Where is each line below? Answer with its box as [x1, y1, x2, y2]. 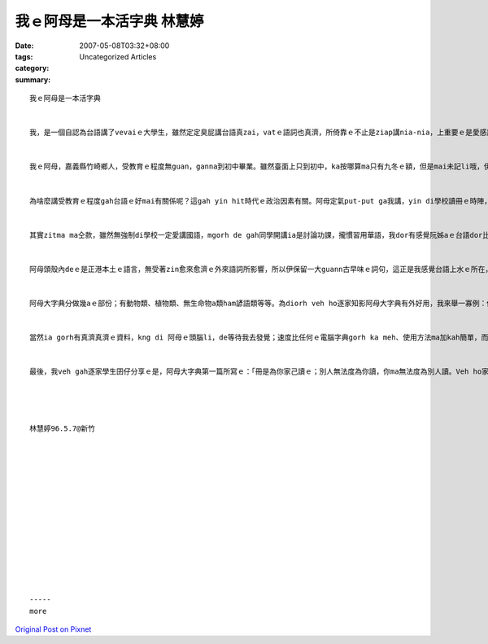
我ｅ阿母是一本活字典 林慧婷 [15, 12, 204, 30]
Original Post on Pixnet [15, 624, 92, 634]
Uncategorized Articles [79, 51, 157, 61]
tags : [15, 51, 33, 61]
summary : [15, 74, 51, 85]
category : [15, 64, 50, 73]
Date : [15, 41, 34, 50]
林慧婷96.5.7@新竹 [29, 424, 96, 433]
